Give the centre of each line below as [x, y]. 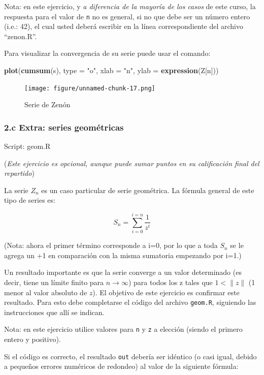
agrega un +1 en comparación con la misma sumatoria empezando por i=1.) [123, 255]
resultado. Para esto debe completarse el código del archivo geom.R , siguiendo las [130, 302]
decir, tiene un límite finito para [54, 282]
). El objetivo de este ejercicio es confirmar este [166, 292]
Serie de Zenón [47, 104]
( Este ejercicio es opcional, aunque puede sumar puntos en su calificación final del [132, 163]
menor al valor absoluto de [46, 292]
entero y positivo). [32, 339]
